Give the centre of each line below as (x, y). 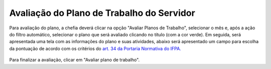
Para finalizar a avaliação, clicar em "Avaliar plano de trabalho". (75, 60)
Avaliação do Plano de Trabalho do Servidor (102, 13)
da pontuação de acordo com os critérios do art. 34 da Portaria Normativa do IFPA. (95, 48)
